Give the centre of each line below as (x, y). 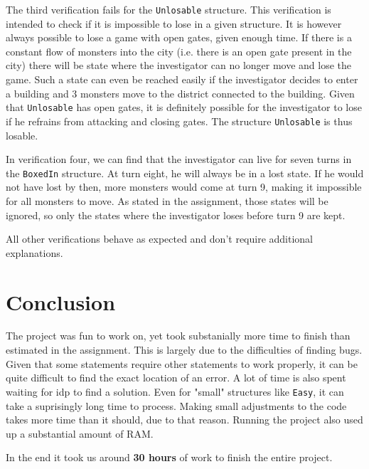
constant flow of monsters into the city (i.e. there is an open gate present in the (179, 51)
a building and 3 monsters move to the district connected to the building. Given (180, 93)
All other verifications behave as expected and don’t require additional (160, 239)
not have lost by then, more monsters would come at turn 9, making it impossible (184, 187)
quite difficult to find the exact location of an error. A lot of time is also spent (176, 378)
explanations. (34, 252)
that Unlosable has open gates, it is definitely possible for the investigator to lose (184, 107)
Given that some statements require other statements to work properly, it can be (182, 363)
